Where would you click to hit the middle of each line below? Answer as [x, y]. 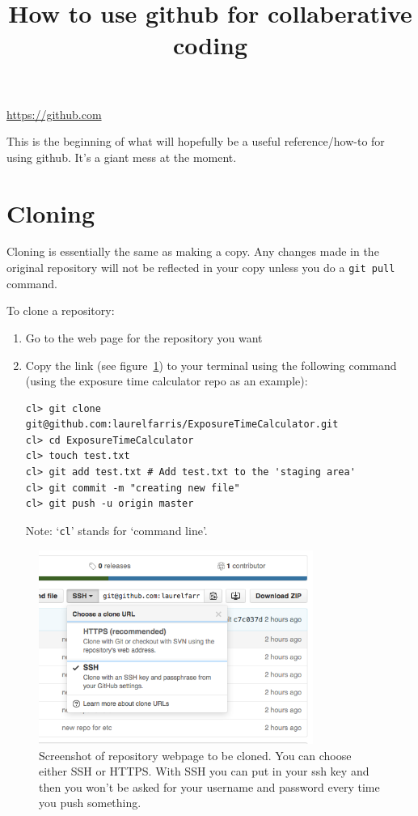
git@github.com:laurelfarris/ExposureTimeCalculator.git [182, 425]
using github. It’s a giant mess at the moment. [122, 157]
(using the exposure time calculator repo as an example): [167, 381]
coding [210, 45]
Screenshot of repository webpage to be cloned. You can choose [195, 755]
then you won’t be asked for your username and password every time [209, 786]
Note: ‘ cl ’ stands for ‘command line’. [116, 530]
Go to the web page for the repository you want [144, 337]
